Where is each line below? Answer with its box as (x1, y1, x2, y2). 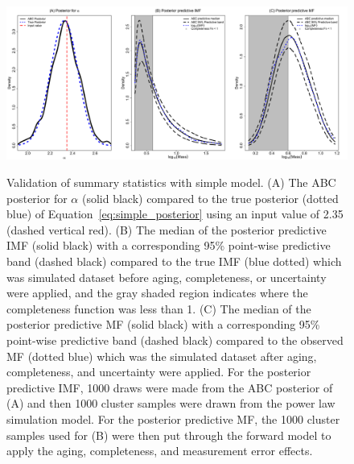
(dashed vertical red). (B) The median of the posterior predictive (6, 221, 327, 238)
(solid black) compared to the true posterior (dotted (81, 189, 339, 206)
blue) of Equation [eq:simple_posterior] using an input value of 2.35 (6, 205, 344, 222)
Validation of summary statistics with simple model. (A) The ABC (6, 174, 336, 191)
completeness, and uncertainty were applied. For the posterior (6, 363, 311, 380)
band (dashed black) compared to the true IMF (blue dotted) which (6, 253, 342, 270)
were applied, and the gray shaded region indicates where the (6, 284, 308, 301)
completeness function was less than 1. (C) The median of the (6, 300, 311, 317)
